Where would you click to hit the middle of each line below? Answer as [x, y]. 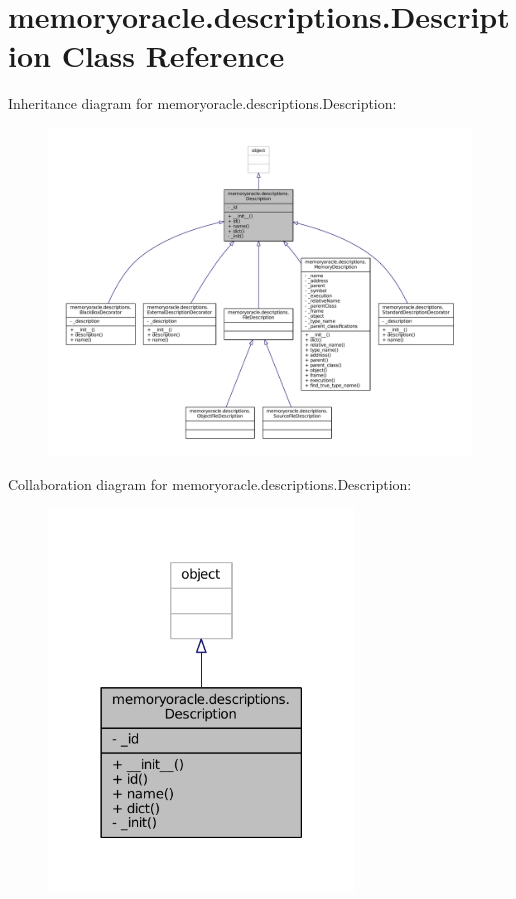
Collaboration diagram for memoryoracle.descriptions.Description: [210, 484]
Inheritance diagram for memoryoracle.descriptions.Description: [202, 103]
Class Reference [173, 55]
